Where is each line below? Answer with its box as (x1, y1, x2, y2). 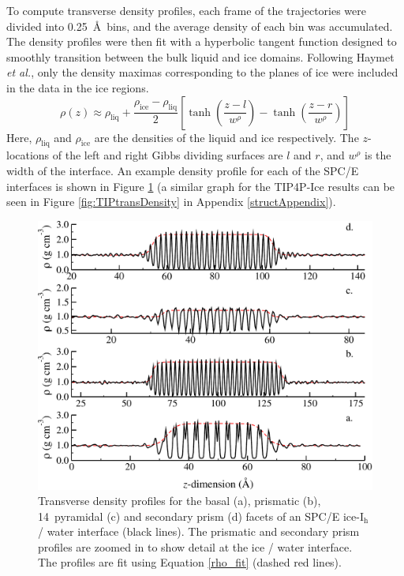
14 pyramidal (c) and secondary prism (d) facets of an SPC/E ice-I (38, 507, 364, 524)
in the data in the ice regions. (6, 79, 149, 95)
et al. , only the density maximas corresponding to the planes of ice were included (6, 64, 398, 80)
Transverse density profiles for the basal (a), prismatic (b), (38, 492, 321, 509)
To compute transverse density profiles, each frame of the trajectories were (6, 2, 366, 18)
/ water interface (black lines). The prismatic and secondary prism (38, 523, 360, 540)
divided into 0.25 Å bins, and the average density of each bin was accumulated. (6, 17, 393, 34)
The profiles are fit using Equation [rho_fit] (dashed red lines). (38, 554, 342, 570)
